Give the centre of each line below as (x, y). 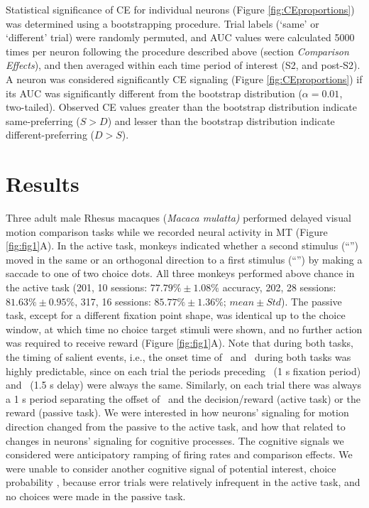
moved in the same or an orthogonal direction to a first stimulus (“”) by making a (184, 259)
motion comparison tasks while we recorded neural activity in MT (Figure (167, 231)
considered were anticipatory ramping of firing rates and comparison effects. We (179, 454)
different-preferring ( (50, 135)
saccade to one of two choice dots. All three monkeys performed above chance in (180, 273)
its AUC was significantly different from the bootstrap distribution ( (154, 93)
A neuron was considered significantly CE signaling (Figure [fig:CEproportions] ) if (184, 79)
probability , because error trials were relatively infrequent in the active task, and (183, 482)
